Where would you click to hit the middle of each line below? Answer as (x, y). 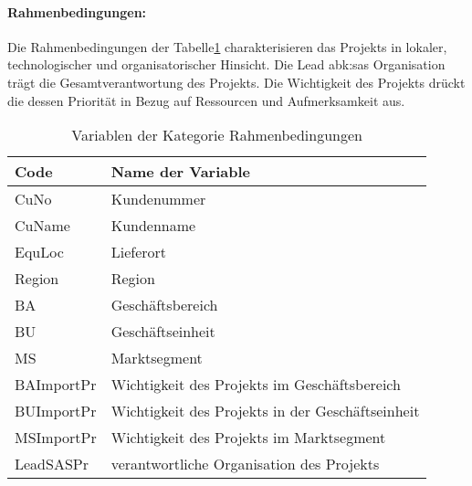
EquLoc (39, 252)
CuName (42, 226)
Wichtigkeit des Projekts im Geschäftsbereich (256, 385)
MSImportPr (56, 438)
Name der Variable (180, 172)
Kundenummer (158, 199)
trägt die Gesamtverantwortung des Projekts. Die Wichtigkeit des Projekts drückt (236, 82)
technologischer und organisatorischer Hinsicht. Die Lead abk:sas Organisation (226, 64)
